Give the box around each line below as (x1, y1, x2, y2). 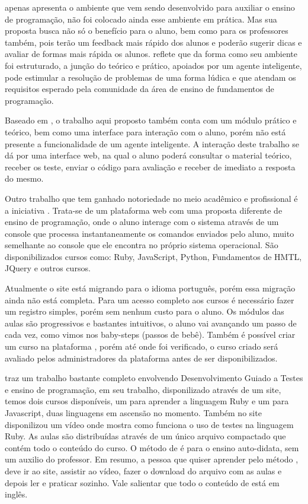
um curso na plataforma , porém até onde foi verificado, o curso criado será (5, 340, 278, 353)
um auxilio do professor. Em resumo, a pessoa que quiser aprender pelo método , (5, 453, 299, 465)
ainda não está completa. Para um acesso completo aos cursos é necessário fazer (5, 293, 294, 306)
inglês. (5, 488, 28, 500)
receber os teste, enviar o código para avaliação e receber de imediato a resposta (5, 160, 296, 173)
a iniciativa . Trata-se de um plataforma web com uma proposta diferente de (5, 204, 283, 216)
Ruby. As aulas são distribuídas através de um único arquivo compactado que (5, 430, 286, 442)
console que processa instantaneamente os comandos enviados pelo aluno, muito (5, 227, 294, 239)
